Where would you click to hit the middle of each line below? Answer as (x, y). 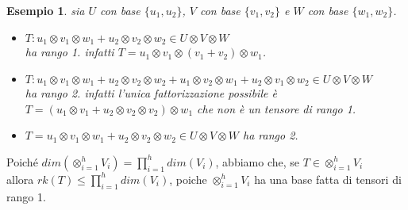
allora (20, 179)
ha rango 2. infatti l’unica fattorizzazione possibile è (151, 93)
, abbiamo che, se (258, 161)
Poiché (22, 161)
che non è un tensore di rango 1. (277, 108)
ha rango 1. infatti (69, 52)
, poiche (188, 179)
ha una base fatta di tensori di (328, 179)
